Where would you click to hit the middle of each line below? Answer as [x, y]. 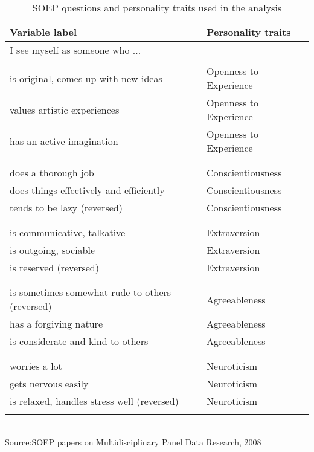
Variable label [43, 32]
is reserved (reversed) [54, 267]
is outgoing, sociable [53, 250]
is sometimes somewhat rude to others [91, 292]
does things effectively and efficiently [87, 190]
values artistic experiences [65, 109]
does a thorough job [52, 173]
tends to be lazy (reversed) [66, 208]
